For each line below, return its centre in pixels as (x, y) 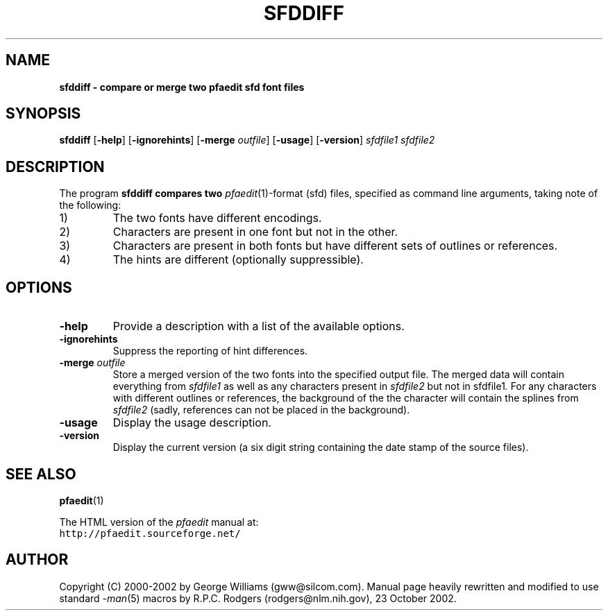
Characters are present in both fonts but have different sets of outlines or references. (335, 246)
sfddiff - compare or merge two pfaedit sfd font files (182, 87)
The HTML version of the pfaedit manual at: (159, 522)
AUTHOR (37, 560)
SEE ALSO (41, 474)
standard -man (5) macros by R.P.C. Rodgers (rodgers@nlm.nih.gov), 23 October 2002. (258, 598)
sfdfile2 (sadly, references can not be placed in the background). (261, 410)
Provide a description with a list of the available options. (259, 326)
